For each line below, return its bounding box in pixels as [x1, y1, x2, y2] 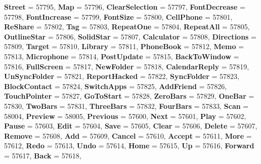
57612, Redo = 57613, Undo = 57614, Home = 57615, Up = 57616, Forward [4, 140, 254, 151]
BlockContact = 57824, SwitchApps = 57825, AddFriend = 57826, [4, 80, 227, 91]
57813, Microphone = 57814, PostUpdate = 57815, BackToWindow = [4, 51, 239, 61]
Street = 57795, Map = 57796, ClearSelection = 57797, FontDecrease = [4, 2, 245, 12]
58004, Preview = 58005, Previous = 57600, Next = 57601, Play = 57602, [4, 110, 246, 121]
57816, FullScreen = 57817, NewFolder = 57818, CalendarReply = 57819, [4, 61, 249, 71]
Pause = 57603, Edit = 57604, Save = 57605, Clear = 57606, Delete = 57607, [4, 120, 257, 131]
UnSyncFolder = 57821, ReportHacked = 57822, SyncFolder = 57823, [4, 71, 239, 81]
